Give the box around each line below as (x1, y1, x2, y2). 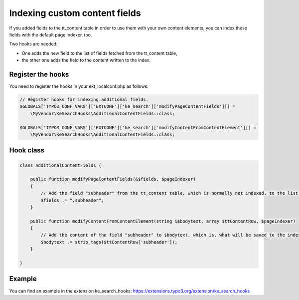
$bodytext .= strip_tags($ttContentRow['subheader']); (40, 239, 178, 245)
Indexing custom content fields (9, 7, 142, 18)
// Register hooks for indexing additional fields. (19, 97, 149, 102)
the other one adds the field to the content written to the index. (21, 57, 151, 63)
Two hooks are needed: (9, 41, 58, 47)
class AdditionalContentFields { (19, 162, 102, 168)
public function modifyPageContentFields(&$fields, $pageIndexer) (30, 176, 196, 182)
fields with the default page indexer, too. (9, 31, 92, 37)
